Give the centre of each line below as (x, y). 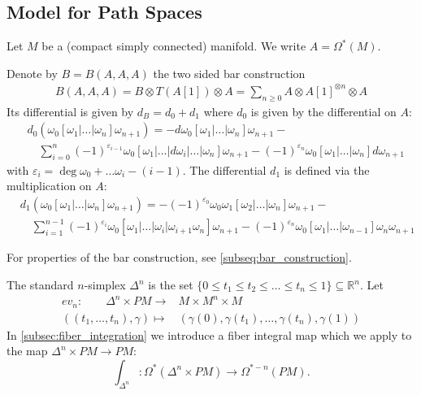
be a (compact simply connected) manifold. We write (174, 46)
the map (27, 351)
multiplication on (49, 186)
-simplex (105, 285)
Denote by (32, 73)
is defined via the (327, 169)
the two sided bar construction (229, 73)
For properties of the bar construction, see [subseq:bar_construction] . (179, 257)
